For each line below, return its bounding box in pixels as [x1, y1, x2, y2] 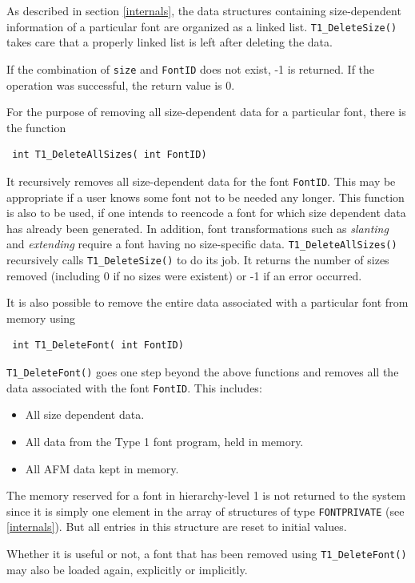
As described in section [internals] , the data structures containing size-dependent [6, 2, 401, 18]
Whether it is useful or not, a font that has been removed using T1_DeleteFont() [6, 545, 407, 561]
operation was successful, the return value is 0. [6, 76, 235, 93]
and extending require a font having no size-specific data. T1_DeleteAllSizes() [6, 235, 397, 252]
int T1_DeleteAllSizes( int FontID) [12, 149, 207, 161]
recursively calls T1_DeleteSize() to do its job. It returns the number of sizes [6, 251, 389, 267]
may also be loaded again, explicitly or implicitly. [6, 561, 248, 577]
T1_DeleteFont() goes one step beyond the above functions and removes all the [6, 364, 399, 380]
